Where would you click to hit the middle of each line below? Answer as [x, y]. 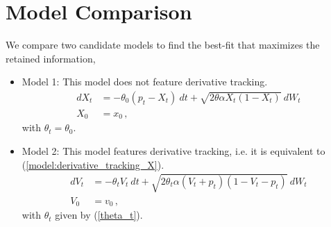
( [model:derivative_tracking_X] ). [93, 164]
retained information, [51, 58]
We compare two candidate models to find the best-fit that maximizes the [163, 45]
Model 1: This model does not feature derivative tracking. [145, 82]
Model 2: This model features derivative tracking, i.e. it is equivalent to [173, 151]
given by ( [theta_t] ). [99, 215]
